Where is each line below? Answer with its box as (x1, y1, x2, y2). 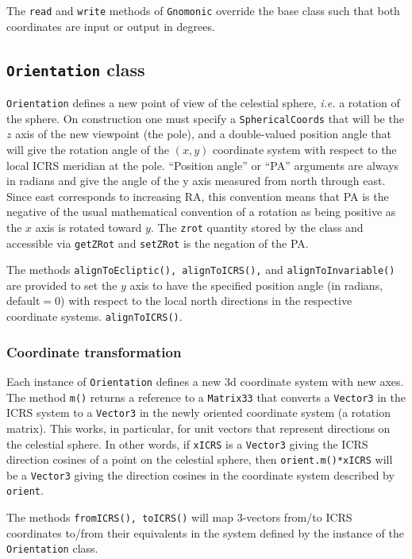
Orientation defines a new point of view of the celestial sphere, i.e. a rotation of (6, 94, 400, 111)
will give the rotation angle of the (6, 141, 169, 157)
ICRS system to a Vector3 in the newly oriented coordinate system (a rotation (6, 404, 391, 421)
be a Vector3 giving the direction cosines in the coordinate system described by (6, 466, 395, 483)
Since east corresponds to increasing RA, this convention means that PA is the (6, 187, 389, 204)
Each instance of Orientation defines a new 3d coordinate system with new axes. (6, 372, 404, 389)
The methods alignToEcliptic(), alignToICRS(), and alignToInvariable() (6, 261, 395, 278)
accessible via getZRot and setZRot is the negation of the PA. (6, 234, 309, 251)
